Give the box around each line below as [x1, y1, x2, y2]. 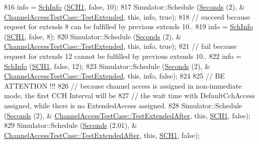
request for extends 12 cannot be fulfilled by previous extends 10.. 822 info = [4, 50, 241, 61]
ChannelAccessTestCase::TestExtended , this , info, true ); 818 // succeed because [4, 11, 250, 22]
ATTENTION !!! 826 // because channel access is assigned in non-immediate [4, 80, 242, 91]
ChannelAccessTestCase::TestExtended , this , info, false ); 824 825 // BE [4, 70, 225, 81]
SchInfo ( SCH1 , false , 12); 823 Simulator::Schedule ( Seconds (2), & [4, 60, 210, 71]
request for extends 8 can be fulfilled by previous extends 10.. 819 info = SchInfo [4, 21, 253, 32]
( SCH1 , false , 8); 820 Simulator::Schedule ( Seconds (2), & [4, 31, 182, 41]
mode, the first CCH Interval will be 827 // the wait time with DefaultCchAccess [4, 90, 255, 101]
